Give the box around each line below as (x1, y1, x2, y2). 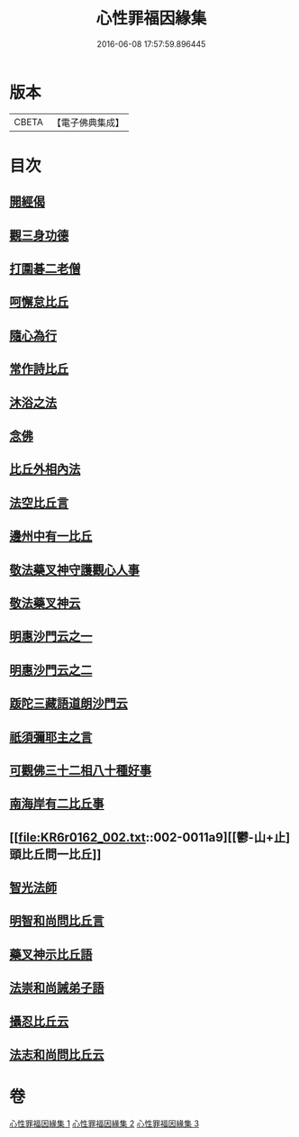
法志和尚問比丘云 (9, 1047, 104, 1063)
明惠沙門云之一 (9, 629, 93, 644)
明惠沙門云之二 (9, 662, 93, 678)
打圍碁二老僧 (9, 261, 81, 277)
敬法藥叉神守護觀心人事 (9, 562, 140, 578)
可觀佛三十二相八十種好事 (9, 762, 151, 778)
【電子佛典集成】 (51, 116, 124, 129)
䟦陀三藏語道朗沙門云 (9, 696, 128, 712)
